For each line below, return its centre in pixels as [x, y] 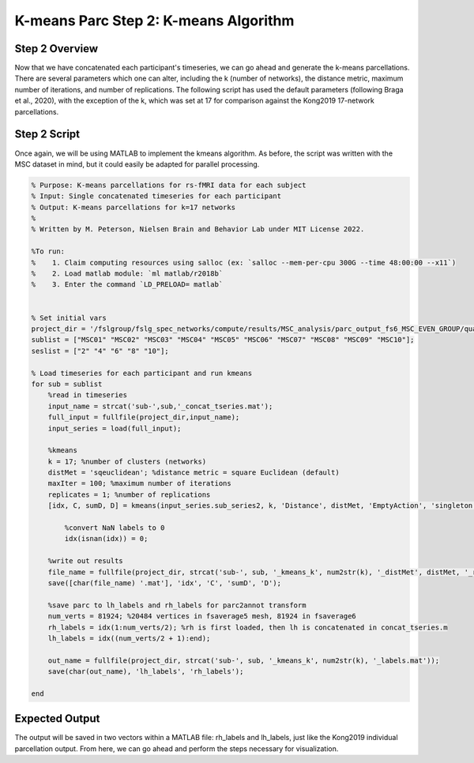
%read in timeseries [88, 395]
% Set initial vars [69, 318]
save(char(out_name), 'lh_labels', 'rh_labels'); [146, 672]
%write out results [86, 561]
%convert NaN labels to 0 [115, 528]
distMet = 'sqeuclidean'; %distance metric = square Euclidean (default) [194, 473]
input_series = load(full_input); [115, 428]
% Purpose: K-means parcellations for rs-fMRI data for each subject [169, 185]
